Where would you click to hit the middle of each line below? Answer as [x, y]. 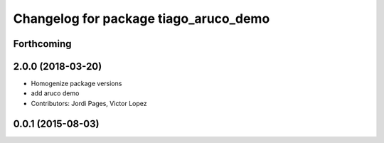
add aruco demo [55, 93]
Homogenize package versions [76, 84]
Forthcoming [42, 44]
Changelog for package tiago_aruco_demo [142, 18]
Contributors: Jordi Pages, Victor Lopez [89, 103]
